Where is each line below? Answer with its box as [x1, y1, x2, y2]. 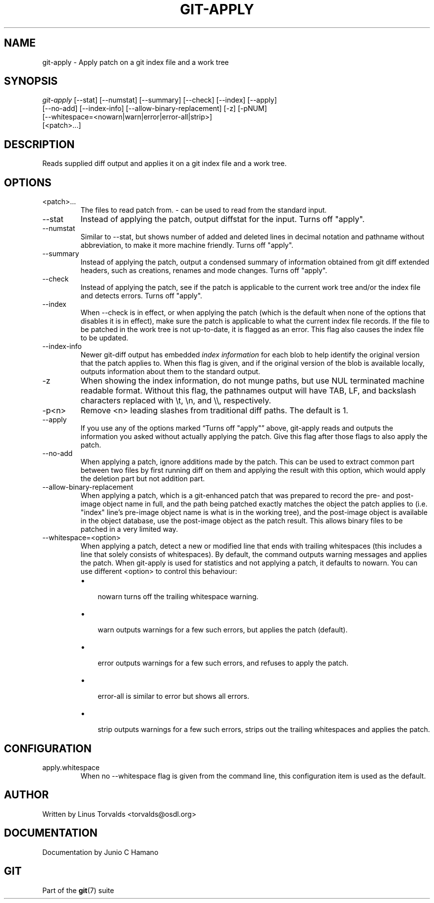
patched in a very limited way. [80, 525, 178, 534]
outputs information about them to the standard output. [80, 367, 261, 376]
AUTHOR [4, 789, 49, 801]
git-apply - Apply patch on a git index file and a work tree [42, 57, 229, 66]
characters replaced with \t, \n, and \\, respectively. [80, 395, 271, 406]
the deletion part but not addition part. [80, 474, 205, 483]
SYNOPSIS [4, 75, 58, 88]
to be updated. [80, 334, 128, 342]
